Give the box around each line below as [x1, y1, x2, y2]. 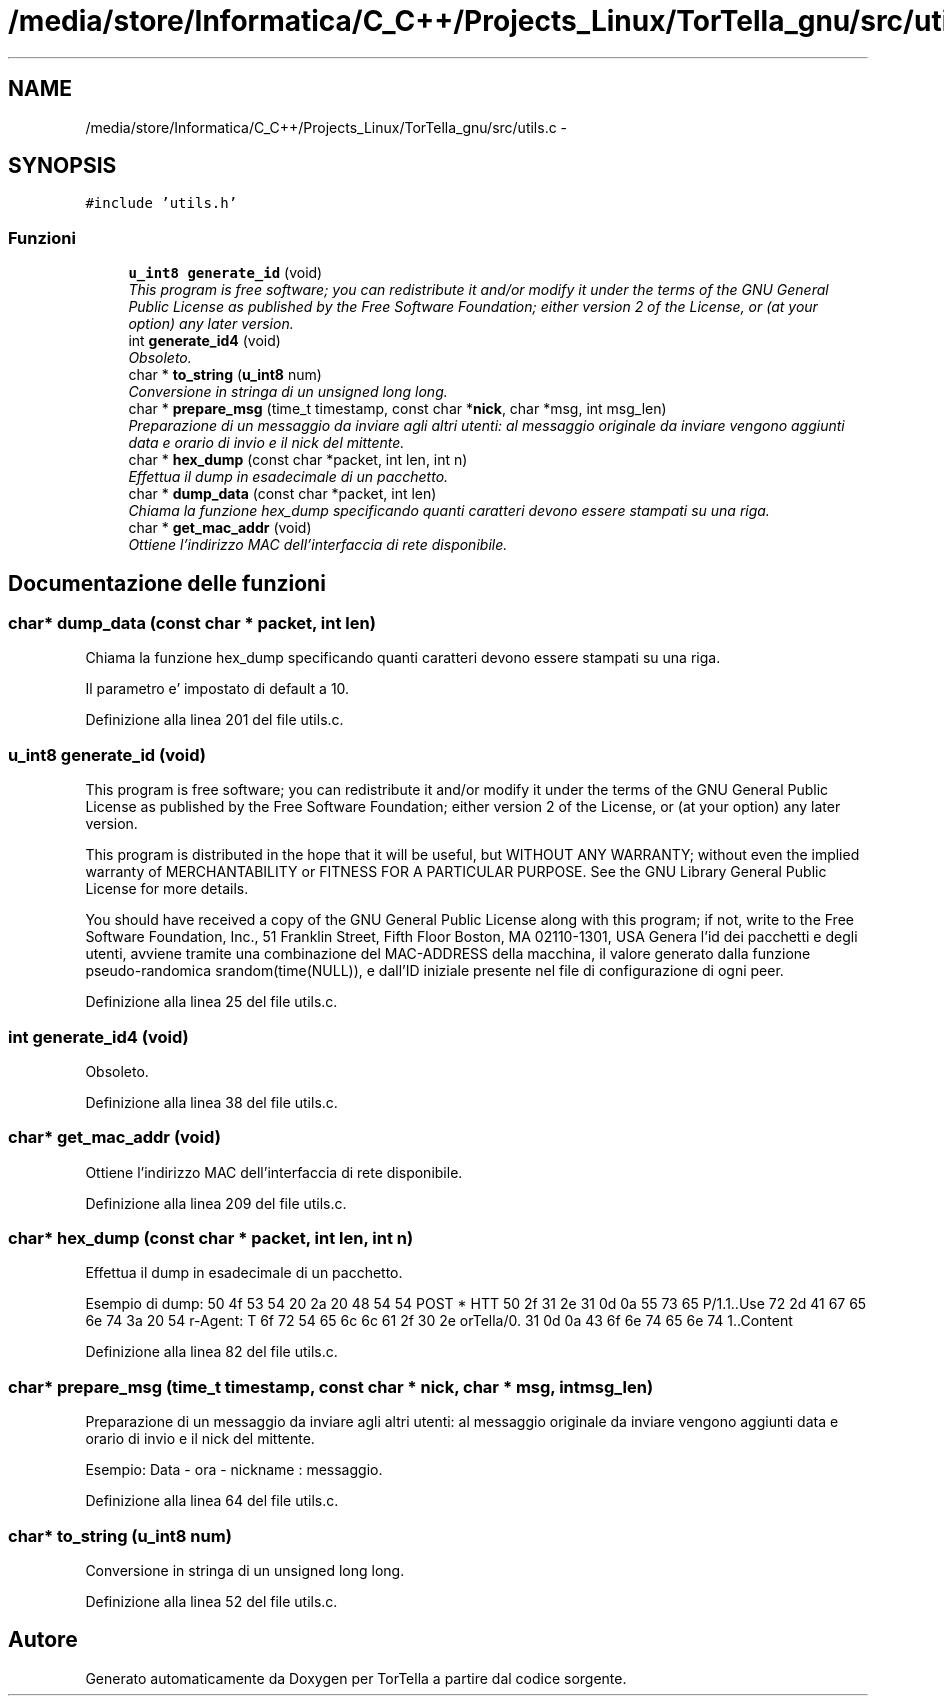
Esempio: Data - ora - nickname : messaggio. [85, 1461, 383, 1479]
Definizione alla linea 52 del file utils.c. [85, 1592, 338, 1610]
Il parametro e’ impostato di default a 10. [85, 680, 350, 698]
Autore [8, 1627, 78, 1653]
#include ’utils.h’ [85, 195, 238, 212]
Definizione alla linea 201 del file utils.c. [85, 711, 344, 729]
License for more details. [85, 880, 249, 898]
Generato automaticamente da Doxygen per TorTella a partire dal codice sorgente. [85, 1669, 627, 1687]
